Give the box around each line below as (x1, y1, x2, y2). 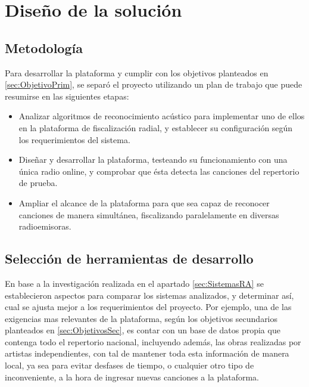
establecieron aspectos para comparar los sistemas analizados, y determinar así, (5, 289, 294, 301)
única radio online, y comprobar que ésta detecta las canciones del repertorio (18, 165, 299, 177)
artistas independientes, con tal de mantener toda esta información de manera (5, 347, 289, 360)
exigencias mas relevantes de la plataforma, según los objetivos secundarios (5, 312, 278, 324)
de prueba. (18, 177, 58, 189)
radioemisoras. (18, 220, 71, 233)
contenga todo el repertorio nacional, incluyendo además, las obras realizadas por (5, 335, 301, 348)
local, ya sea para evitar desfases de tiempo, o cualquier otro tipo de (5, 359, 254, 371)
